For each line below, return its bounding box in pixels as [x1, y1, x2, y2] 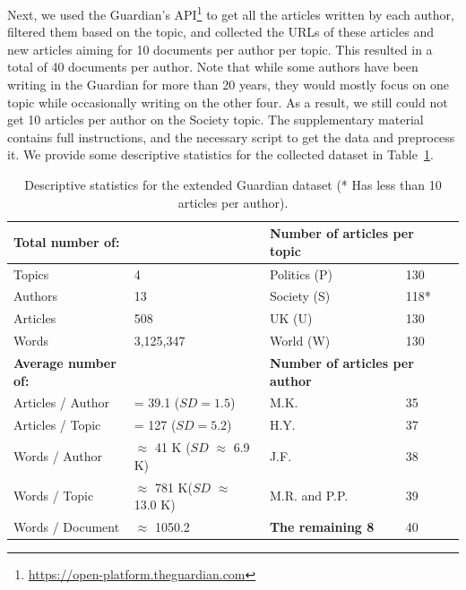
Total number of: [13, 232, 120, 251]
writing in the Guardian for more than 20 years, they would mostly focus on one [7, 75, 449, 94]
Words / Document [13, 517, 120, 535]
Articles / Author [13, 393, 110, 412]
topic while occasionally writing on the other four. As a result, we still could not [7, 92, 448, 111]
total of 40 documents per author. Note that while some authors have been [7, 57, 419, 76]
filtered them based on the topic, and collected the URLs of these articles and [7, 22, 434, 41]
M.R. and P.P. [269, 486, 349, 505]
